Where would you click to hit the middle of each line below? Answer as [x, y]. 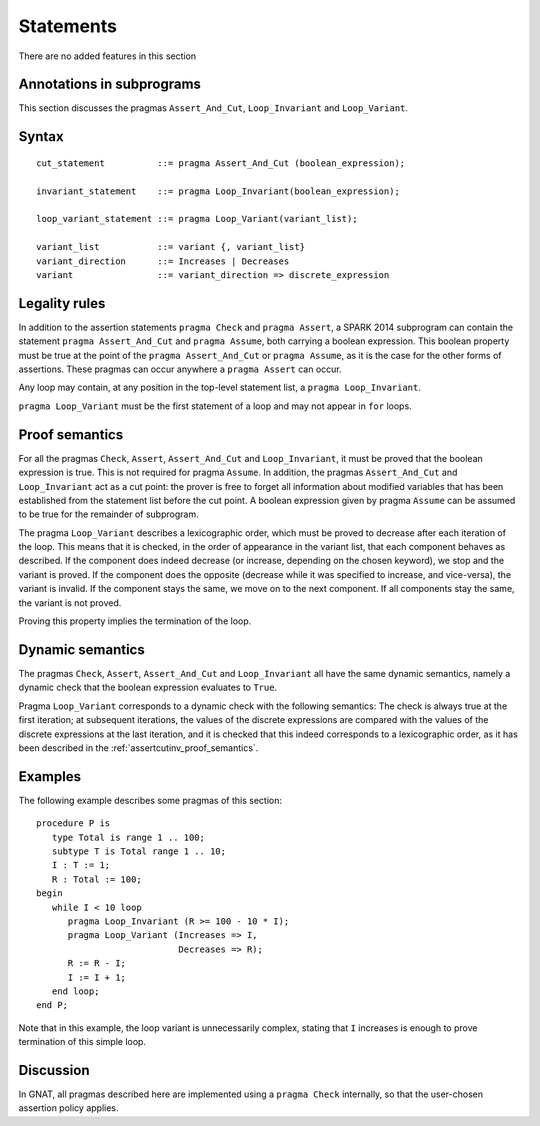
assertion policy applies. [68, 1108]
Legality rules [62, 303]
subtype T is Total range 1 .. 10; [139, 851]
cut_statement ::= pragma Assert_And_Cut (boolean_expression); [221, 163]
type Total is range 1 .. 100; [128, 837]
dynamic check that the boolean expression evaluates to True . [148, 687]
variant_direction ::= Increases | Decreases [163, 261]
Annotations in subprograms [110, 84]
